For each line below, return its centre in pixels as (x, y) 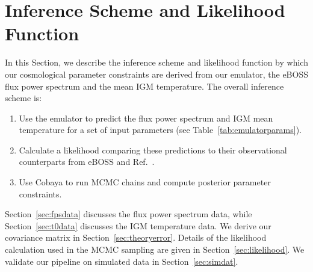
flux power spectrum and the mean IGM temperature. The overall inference (144, 86)
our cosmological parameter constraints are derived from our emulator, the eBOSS (156, 74)
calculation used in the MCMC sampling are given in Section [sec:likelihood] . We (155, 249)
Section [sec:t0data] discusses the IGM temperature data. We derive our (138, 225)
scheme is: (23, 98)
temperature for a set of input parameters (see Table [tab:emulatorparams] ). (160, 130)
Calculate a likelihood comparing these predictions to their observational (153, 150)
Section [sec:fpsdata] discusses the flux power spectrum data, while (129, 214)
